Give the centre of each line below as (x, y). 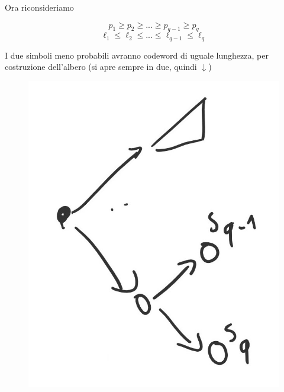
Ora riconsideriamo (39, 7)
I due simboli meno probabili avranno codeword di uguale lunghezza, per (137, 55)
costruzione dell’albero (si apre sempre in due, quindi (101, 67)
